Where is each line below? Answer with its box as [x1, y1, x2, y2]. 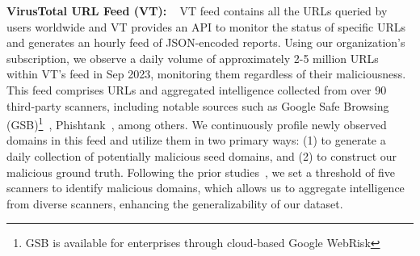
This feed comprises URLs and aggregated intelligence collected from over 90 [6, 81, 387, 98]
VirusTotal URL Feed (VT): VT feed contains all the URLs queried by [6, 2, 388, 19]
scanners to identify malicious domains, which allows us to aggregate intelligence [6, 179, 405, 196]
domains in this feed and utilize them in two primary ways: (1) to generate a [6, 132, 386, 149]
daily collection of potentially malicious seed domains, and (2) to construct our [6, 148, 397, 164]
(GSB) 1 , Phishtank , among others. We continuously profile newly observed [6, 114, 387, 132]
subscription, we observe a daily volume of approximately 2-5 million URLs [6, 49, 379, 66]
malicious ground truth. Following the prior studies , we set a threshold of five [6, 163, 396, 180]
